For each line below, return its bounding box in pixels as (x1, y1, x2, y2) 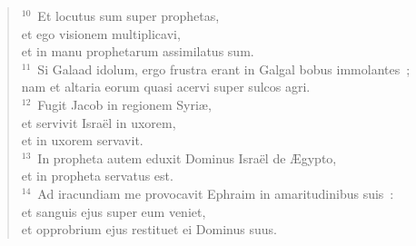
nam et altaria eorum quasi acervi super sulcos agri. (21, 77, 311, 96)
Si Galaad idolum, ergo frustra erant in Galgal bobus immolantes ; (37, 59, 411, 78)
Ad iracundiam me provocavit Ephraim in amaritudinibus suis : (37, 183, 394, 202)
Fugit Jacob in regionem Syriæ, (37, 94, 212, 113)
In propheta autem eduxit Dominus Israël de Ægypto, (37, 148, 337, 167)
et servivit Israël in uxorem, (21, 113, 176, 132)
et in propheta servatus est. (21, 166, 173, 185)
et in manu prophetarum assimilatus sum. (21, 42, 254, 61)
